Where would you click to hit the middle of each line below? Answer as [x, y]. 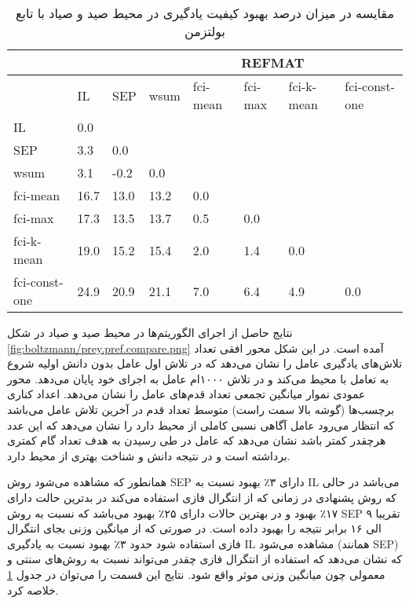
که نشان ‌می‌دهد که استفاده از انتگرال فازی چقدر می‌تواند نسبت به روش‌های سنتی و [205, 559]
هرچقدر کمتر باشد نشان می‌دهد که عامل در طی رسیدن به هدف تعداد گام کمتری [197, 440]
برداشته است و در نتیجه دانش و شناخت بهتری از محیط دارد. [149, 455]
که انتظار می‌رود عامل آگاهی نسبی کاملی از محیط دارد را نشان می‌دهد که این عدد [201, 425]
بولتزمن [205, 31]
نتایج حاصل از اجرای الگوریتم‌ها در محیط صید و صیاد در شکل [150, 332]
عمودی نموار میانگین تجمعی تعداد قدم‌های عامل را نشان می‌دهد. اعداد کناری [186, 394]
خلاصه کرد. [33, 589]
